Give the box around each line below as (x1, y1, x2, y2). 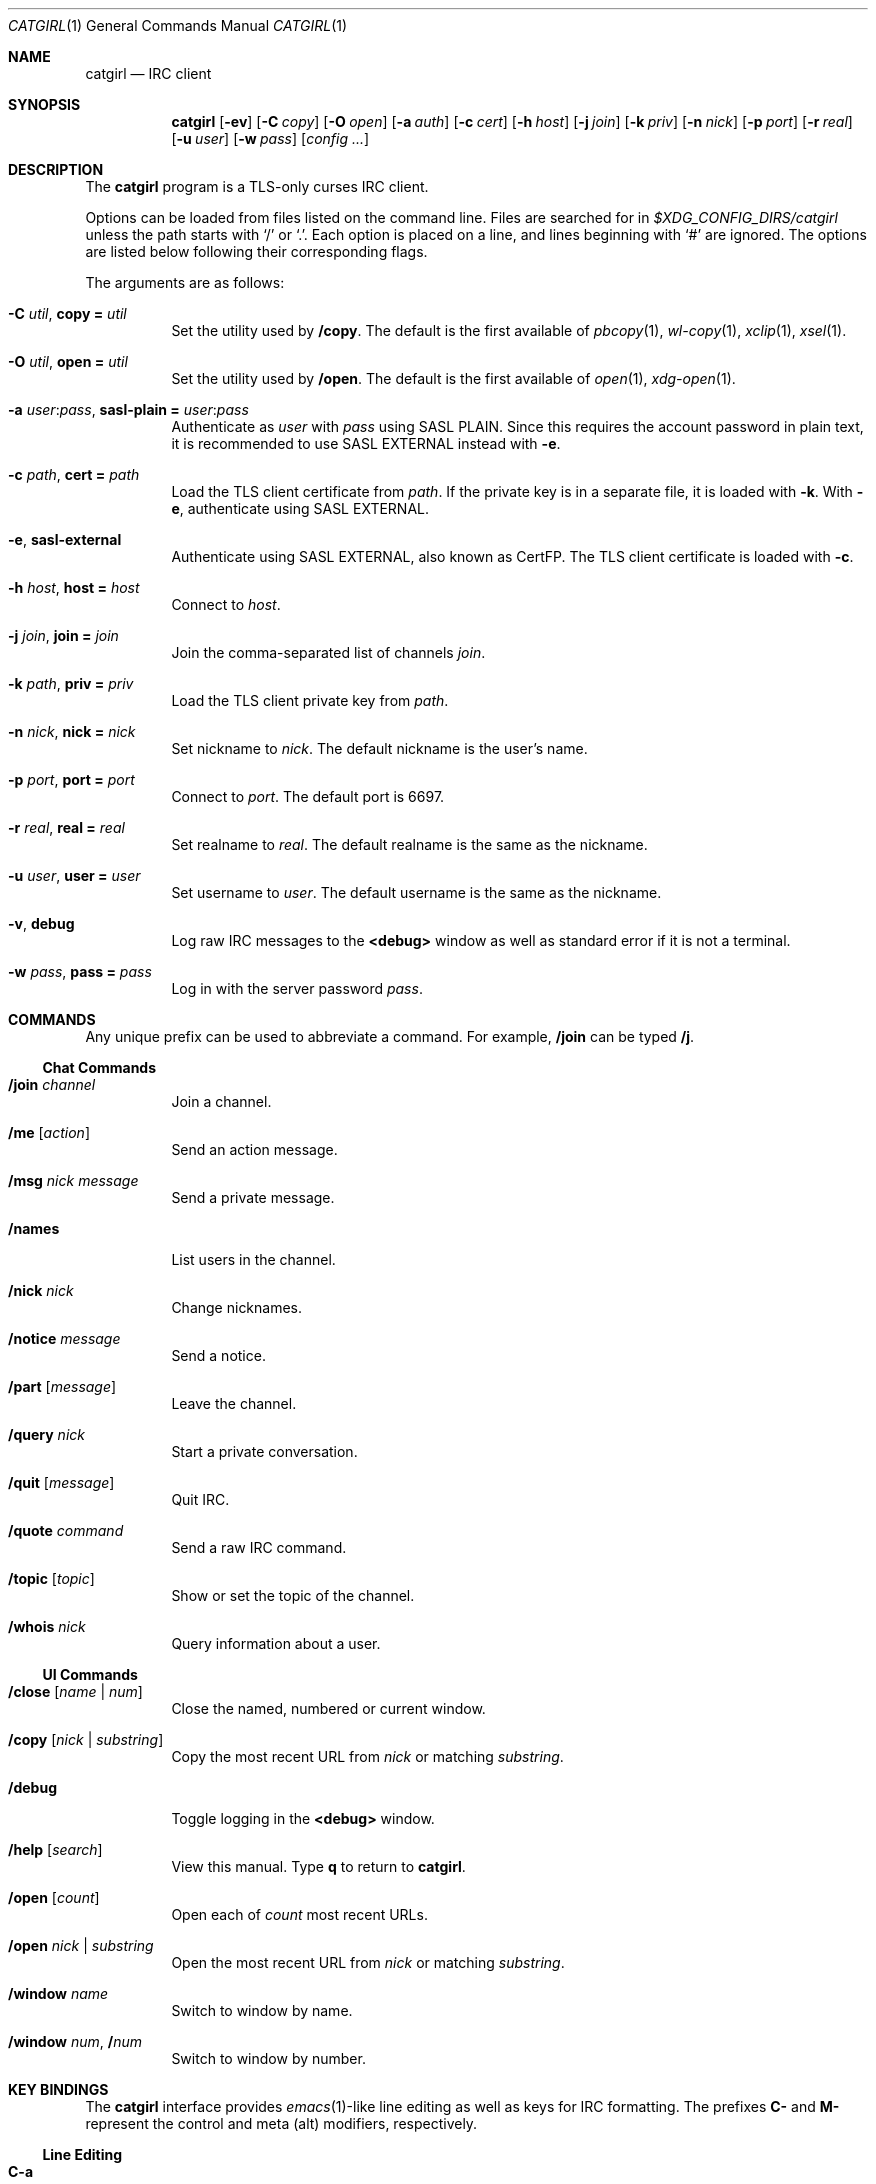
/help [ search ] (8, 1841, 103, 1858)
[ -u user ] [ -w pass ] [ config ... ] (171, 130, 370, 147)
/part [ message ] (8, 1378, 117, 1395)
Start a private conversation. (171, 1443, 358, 1460)
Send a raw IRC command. (171, 1539, 347, 1556)
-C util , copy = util (8, 305, 127, 322)
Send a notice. (171, 1347, 266, 1364)
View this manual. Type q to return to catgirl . (171, 1858, 466, 1875)
